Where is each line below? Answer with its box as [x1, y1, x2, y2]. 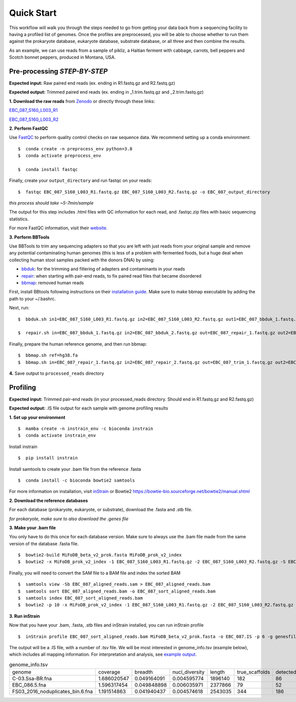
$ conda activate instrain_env [18, 433, 96, 438]
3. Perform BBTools [9, 234, 50, 240]
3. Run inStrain [9, 613, 40, 619]
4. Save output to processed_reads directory [9, 370, 105, 376]
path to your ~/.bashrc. [9, 296, 56, 302]
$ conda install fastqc [18, 167, 78, 172]
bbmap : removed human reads [21, 280, 84, 285]
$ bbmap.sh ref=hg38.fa [18, 352, 78, 358]
